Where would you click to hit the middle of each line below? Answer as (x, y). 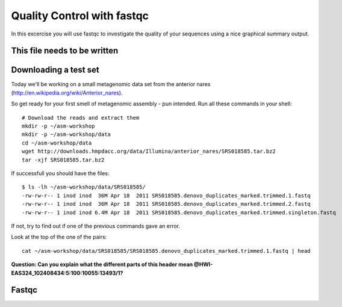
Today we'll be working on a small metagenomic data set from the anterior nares (111, 84)
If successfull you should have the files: (60, 173)
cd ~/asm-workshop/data (57, 143)
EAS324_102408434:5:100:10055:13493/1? (67, 273)
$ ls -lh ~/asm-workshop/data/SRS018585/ (84, 187)
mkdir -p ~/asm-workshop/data (67, 135)
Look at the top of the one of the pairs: (59, 237)
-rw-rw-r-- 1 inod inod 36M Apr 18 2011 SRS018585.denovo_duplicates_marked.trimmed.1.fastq (166, 195)
